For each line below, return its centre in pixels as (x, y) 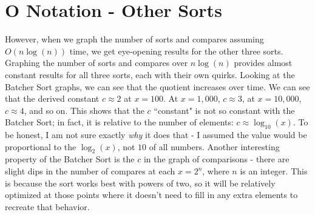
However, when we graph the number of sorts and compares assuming (134, 39)
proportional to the (41, 146)
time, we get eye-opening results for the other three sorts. (176, 51)
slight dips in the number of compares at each (90, 171)
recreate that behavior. (47, 206)
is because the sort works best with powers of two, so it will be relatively (140, 183)
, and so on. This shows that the (84, 110)
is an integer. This (274, 171)
